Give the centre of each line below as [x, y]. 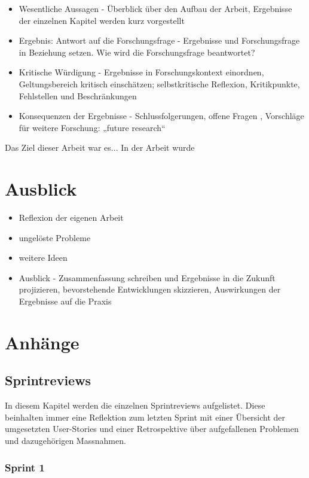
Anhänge [42, 342]
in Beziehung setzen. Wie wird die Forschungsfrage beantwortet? [137, 52]
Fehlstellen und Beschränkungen [78, 95]
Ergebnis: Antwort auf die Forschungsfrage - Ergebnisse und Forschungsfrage [159, 40]
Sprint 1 [25, 467]
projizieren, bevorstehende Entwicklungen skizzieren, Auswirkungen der [150, 289]
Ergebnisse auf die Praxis [65, 301]
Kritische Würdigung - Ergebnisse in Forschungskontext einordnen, [141, 72]
